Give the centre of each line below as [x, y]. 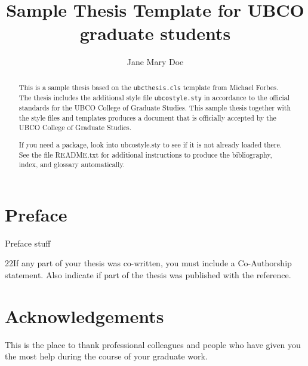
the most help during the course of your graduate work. [106, 356]
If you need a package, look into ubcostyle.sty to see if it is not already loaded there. [150, 144]
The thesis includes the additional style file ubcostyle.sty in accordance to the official [154, 97]
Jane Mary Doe [155, 62]
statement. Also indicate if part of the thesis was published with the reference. [148, 274]
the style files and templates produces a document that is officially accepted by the [147, 117]
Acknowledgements [84, 316]
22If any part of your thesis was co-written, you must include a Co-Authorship [148, 263]
